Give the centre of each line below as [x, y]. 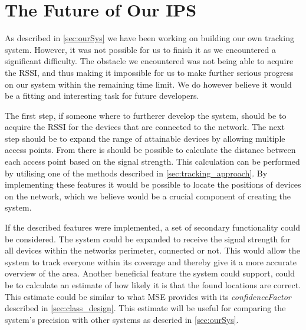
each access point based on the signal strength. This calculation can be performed [152, 161]
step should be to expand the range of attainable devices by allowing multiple [145, 138]
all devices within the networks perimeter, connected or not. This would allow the [152, 250]
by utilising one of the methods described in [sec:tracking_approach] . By [136, 173]
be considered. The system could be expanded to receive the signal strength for [148, 239]
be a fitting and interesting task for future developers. [102, 96]
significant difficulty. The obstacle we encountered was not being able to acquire [149, 61]
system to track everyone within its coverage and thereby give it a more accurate [151, 261]
